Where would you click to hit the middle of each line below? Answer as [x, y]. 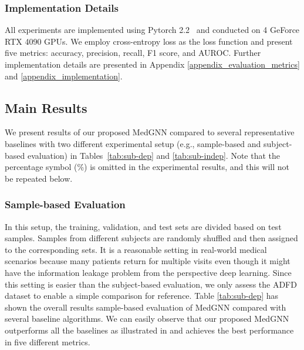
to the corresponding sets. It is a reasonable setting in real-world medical [136, 249]
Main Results [46, 107]
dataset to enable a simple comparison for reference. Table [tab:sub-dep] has [142, 296]
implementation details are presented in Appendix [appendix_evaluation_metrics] [152, 64]
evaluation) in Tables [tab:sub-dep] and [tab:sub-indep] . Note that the [154, 155]
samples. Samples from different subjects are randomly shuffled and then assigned [151, 238]
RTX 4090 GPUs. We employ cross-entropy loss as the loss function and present [149, 41]
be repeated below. [39, 178]
